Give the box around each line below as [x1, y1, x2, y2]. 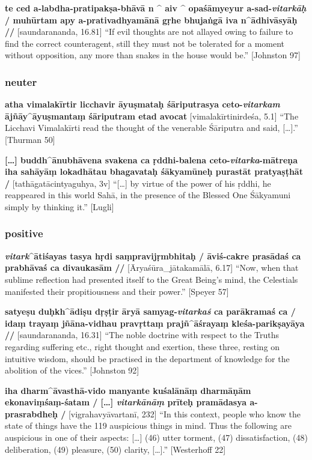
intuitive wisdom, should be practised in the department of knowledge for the [5, 352, 290, 365]
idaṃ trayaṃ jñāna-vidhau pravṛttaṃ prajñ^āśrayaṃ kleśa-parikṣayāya [5, 316, 305, 329]
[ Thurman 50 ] [5, 133, 55, 145]
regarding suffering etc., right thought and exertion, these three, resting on [5, 340, 280, 353]
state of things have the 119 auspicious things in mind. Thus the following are [5, 419, 292, 432]
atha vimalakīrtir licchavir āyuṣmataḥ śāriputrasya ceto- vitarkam [5, 98, 280, 110]
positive [5, 226, 43, 241]
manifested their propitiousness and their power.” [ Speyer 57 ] [5, 285, 229, 297]
